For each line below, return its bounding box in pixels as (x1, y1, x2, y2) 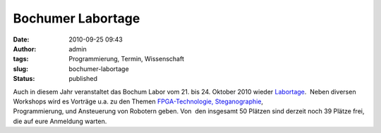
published (68, 75, 98, 83)
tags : (13, 55, 29, 63)
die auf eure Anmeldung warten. (13, 117, 107, 125)
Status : (13, 75, 35, 83)
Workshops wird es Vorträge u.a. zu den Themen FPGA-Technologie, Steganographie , (13, 97, 264, 106)
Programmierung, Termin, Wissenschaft (68, 55, 185, 63)
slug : (13, 64, 28, 73)
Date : (13, 35, 30, 44)
